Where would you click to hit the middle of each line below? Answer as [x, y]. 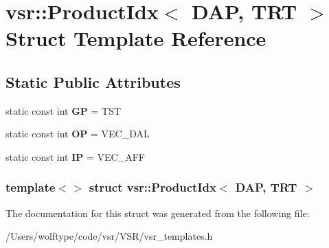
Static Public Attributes [93, 81]
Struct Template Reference [136, 38]
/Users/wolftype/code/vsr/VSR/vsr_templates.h [109, 236]
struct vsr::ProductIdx [152, 187]
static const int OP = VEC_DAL [78, 134]
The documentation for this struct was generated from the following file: [158, 213]
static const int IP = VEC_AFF [75, 156]
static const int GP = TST [64, 110]
